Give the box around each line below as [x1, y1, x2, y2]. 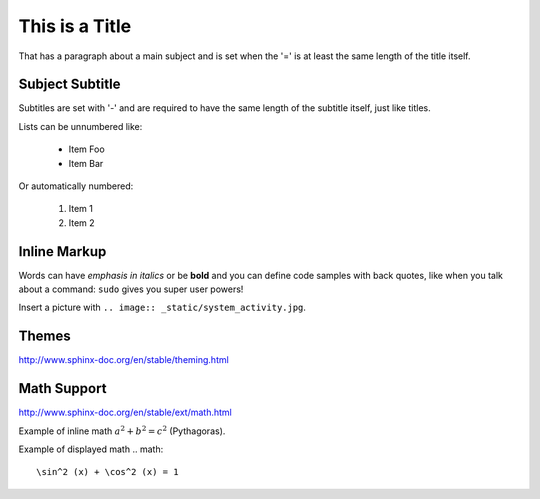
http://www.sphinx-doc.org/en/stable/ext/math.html [18, 406, 232, 419]
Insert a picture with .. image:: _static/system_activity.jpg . [18, 301, 307, 314]
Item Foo [68, 143, 105, 155]
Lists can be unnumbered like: [18, 120, 143, 132]
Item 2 [68, 216, 95, 229]
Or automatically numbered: [18, 180, 134, 192]
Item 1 [68, 203, 94, 215]
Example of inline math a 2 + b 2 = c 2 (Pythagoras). [18, 424, 226, 437]
